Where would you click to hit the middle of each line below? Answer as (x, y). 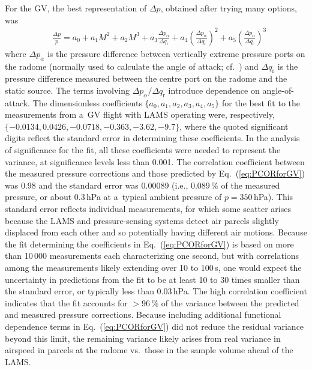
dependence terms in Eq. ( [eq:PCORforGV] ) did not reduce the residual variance (154, 326)
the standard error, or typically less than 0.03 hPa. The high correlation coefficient (156, 291)
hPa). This (273, 197)
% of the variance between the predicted (225, 302)
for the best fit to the (261, 102)
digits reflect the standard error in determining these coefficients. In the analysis (152, 138)
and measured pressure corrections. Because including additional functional (143, 314)
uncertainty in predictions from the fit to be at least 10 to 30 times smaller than (152, 279)
